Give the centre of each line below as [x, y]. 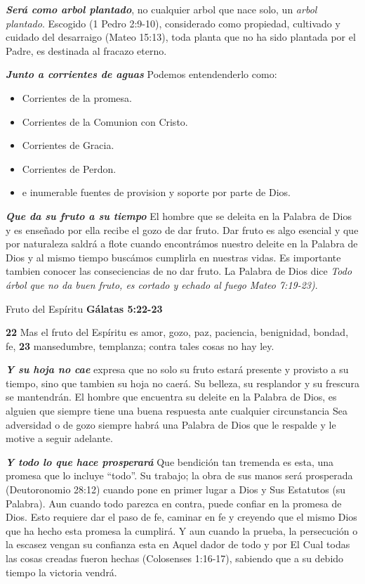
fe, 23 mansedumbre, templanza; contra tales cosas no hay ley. [140, 345]
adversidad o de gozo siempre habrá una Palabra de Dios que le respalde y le [171, 424]
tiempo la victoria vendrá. [61, 572]
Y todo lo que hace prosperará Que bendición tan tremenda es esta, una [170, 461]
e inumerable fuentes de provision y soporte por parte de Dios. [156, 192]
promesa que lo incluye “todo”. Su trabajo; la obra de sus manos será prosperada [179, 475]
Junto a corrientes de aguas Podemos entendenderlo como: [141, 74]
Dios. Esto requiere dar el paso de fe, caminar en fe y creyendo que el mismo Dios [181, 517]
